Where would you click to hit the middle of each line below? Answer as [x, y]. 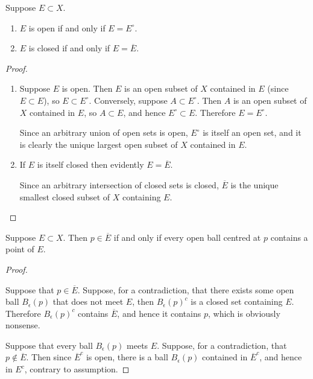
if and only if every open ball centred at [187, 237]
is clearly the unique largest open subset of [99, 144]
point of [20, 249]
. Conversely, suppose [128, 100]
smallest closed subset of [65, 196]
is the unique [255, 184]
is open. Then [87, 88]
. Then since [49, 357]
